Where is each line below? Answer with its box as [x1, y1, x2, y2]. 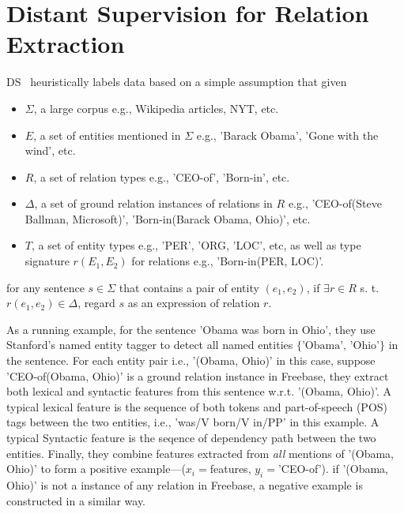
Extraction [6, 28, 125, 60]
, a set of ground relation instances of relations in [34, 195, 273, 212]
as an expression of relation [127, 295, 260, 311]
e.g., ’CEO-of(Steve [288, 195, 382, 212]
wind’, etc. [25, 142, 76, 159]
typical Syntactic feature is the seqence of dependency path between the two [6, 430, 376, 445]
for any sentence [6, 279, 85, 295]
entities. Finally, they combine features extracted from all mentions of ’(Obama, [6, 445, 395, 461]
